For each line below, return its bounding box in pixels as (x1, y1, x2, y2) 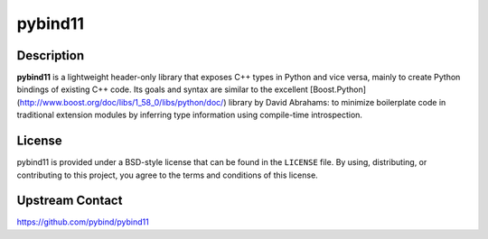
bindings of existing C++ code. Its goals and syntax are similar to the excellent (16, 84, 309, 95)
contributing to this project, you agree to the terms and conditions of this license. (16, 170, 318, 180)
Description (16, 48, 85, 63)
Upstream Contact (16, 193, 123, 208)
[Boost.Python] (310, 84, 366, 95)
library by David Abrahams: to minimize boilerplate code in (228, 97, 446, 107)
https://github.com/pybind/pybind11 (16, 216, 149, 227)
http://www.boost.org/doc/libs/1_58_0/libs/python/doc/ (19, 97, 224, 107)
